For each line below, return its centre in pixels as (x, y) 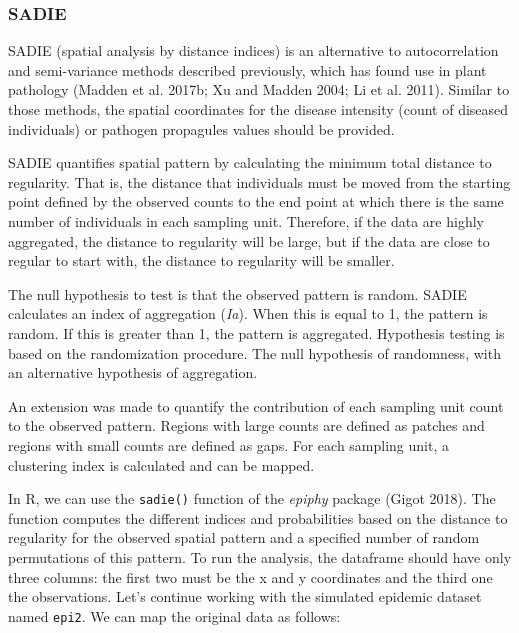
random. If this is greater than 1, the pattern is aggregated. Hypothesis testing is (256, 332)
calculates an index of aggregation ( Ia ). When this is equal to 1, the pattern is (248, 313)
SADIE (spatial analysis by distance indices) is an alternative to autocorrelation (253, 50)
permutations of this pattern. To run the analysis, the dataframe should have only (260, 556)
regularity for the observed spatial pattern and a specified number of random (244, 537)
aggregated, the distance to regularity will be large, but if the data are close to (249, 240)
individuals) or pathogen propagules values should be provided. (201, 128)
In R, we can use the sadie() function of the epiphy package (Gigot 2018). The (252, 498)
